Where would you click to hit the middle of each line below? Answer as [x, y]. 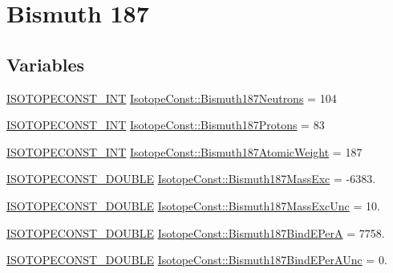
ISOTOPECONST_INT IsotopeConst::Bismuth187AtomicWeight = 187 [184, 151]
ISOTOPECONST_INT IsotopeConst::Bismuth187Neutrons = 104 [172, 98]
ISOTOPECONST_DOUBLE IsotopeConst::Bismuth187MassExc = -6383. [191, 179]
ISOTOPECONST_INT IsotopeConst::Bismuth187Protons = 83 [166, 125]
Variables [46, 64]
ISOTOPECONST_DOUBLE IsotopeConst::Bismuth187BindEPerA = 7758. [196, 232]
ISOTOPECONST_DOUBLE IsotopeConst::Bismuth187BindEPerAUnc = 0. [197, 260]
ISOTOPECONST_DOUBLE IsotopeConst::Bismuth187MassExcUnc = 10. [193, 205]
